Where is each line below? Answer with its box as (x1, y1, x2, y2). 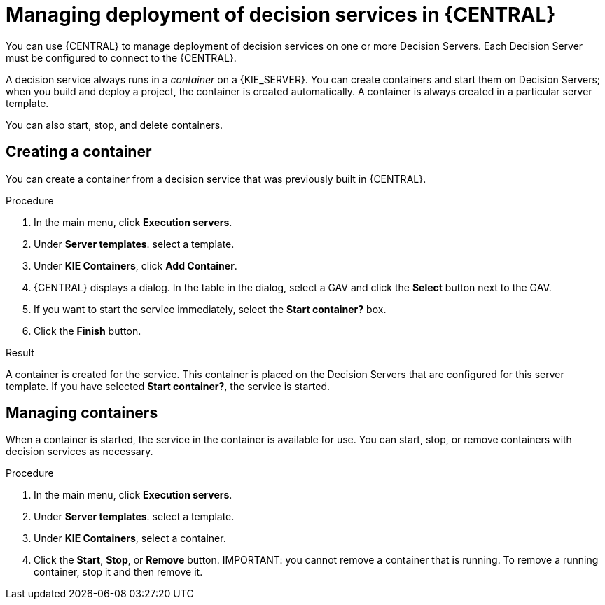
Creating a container (6, 143, 152, 161)
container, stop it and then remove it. (34, 566, 203, 578)
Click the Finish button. (34, 324, 141, 337)
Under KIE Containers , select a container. (34, 532, 226, 545)
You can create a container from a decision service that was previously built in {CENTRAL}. (6, 172, 426, 185)
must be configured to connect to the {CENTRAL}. (6, 51, 237, 64)
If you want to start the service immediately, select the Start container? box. (34, 302, 387, 315)
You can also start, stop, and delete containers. (6, 118, 223, 131)
